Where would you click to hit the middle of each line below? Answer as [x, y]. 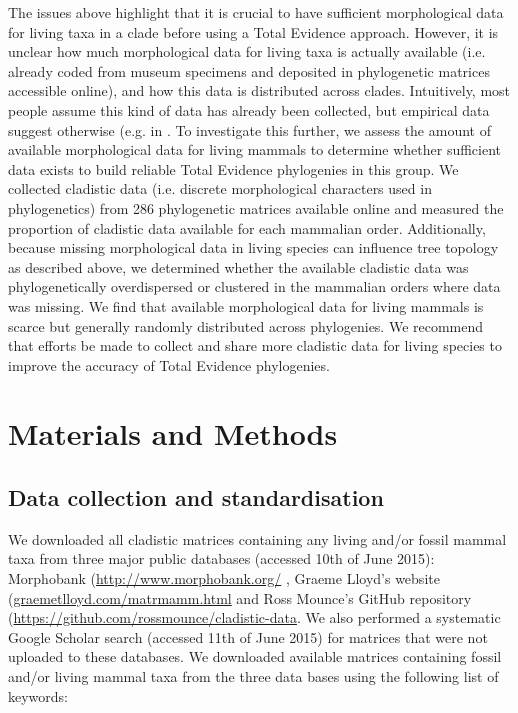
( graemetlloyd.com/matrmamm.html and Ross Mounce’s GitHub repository [240, 597]
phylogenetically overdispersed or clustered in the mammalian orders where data [254, 286]
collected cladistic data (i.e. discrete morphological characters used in [220, 188]
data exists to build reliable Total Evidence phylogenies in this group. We [233, 168]
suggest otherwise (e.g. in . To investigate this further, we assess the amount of [249, 129]
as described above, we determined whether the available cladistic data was [238, 266]
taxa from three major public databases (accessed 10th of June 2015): [221, 558]
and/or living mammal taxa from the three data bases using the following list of [253, 676]
